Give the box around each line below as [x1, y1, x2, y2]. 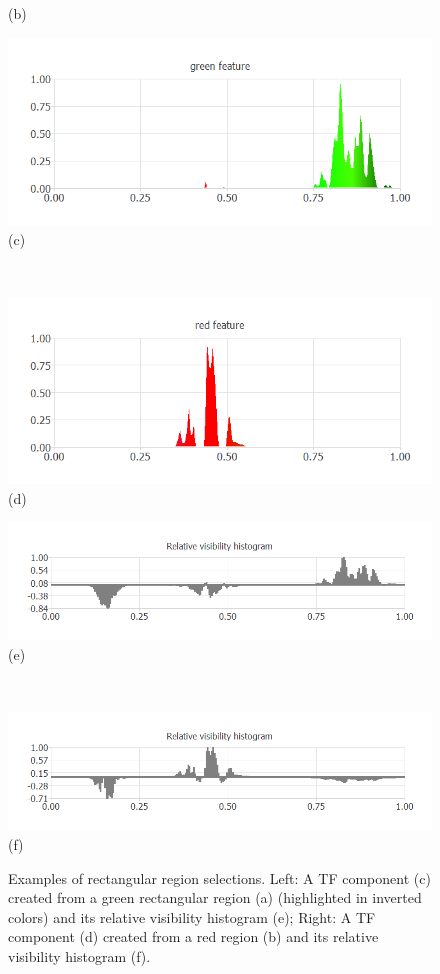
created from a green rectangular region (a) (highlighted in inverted [8, 887, 422, 908]
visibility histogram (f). [8, 945, 151, 966]
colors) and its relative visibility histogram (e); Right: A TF [8, 906, 376, 927]
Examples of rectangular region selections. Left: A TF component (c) [8, 867, 431, 888]
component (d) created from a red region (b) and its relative [8, 926, 379, 947]
